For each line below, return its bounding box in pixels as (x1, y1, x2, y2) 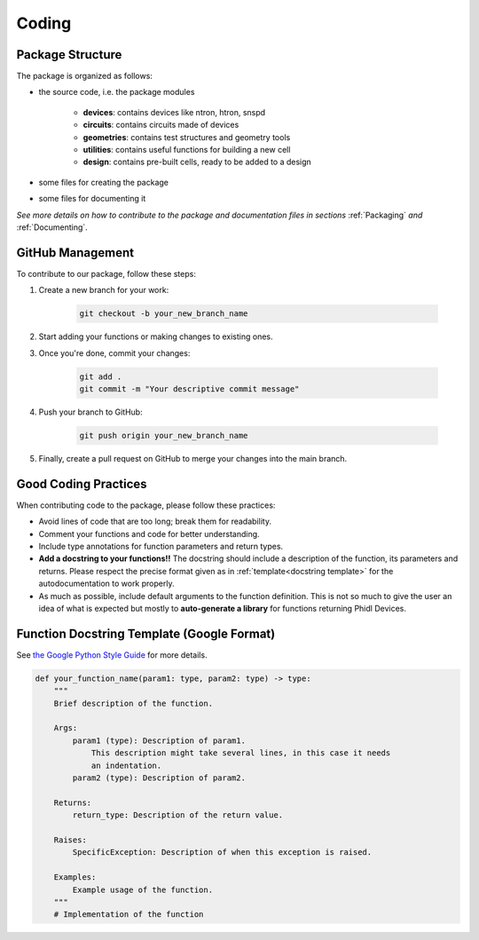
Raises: (53, 834, 88, 845)
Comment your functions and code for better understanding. (38, 528, 261, 539)
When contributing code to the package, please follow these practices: (16, 500, 276, 510)
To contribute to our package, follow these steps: (16, 268, 197, 279)
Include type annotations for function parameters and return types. (38, 541, 284, 552)
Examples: (53, 873, 97, 882)
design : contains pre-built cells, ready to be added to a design (82, 156, 312, 168)
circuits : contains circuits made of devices (82, 120, 239, 130)
